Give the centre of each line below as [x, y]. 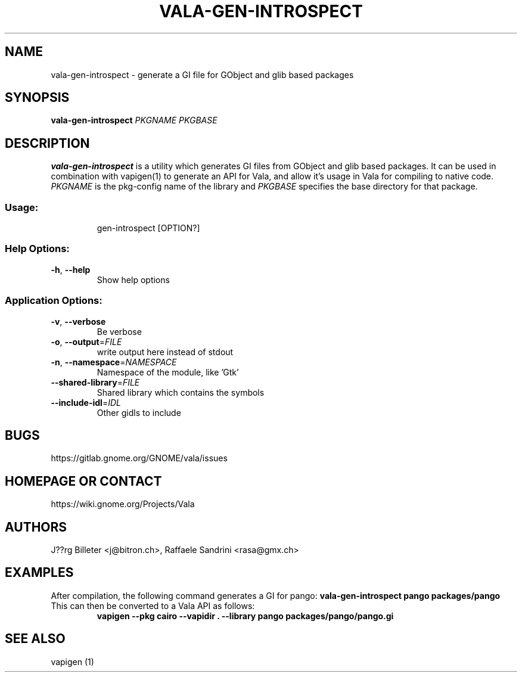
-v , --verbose [78, 321]
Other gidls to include [139, 412]
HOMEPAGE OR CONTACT [83, 481]
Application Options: [54, 301]
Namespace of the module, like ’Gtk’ [168, 372]
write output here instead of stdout [165, 352]
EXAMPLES [39, 573]
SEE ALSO [35, 639]
